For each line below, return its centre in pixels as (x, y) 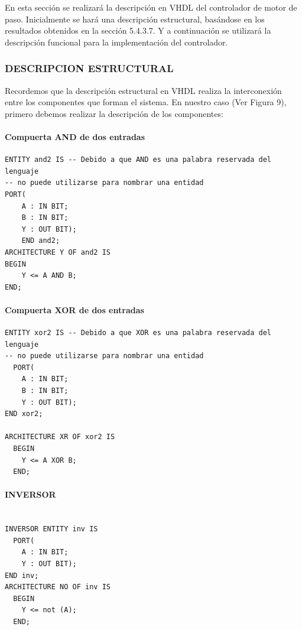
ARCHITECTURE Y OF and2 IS (58, 252)
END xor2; (24, 414)
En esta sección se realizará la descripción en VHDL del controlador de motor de (151, 7)
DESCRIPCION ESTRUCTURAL (89, 68)
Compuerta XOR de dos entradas (74, 309)
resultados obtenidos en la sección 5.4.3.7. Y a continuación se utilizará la (138, 30)
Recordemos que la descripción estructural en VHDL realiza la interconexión (143, 90)
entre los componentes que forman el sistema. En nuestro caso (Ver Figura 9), (146, 102)
